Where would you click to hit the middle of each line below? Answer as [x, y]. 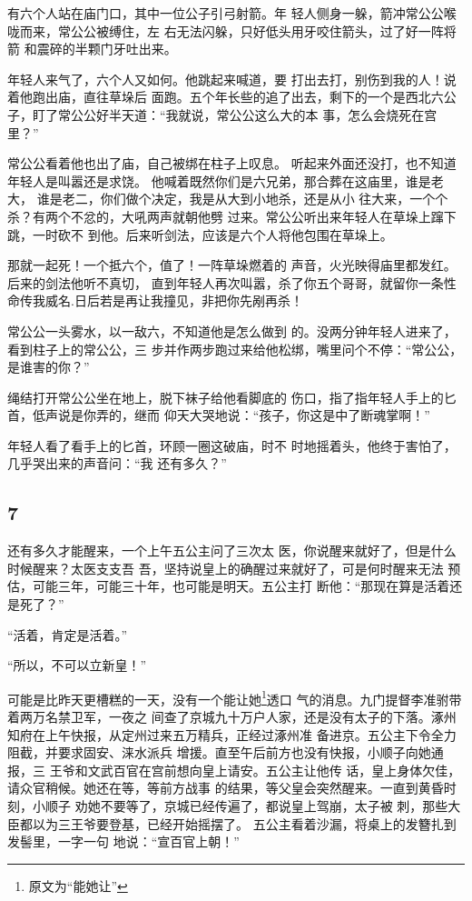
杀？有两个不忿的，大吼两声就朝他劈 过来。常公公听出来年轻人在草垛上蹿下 [232, 216]
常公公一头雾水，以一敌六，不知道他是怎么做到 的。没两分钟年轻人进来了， [232, 330]
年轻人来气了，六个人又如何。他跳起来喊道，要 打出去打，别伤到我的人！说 [232, 79]
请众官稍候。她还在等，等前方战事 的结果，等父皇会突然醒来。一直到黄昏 [226, 788]
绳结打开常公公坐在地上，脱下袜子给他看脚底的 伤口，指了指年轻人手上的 [226, 397]
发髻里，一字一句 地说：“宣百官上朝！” [123, 841]
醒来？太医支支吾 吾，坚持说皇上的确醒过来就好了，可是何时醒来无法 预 [246, 568]
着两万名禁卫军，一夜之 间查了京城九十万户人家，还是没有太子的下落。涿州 [232, 717]
